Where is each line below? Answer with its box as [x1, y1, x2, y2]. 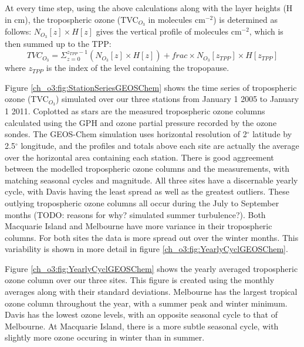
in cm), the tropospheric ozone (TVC [5, 13, 139, 25]
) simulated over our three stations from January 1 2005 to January [55, 93, 299, 105]
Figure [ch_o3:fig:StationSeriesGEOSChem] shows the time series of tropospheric [5, 81, 297, 93]
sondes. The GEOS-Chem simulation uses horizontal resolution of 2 [5, 128, 247, 140]
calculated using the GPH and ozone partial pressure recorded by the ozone [5, 116, 277, 128]
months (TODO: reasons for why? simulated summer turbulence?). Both [5, 208, 266, 220]
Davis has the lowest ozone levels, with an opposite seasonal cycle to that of [5, 308, 278, 321]
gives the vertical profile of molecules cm [96, 25, 242, 38]
